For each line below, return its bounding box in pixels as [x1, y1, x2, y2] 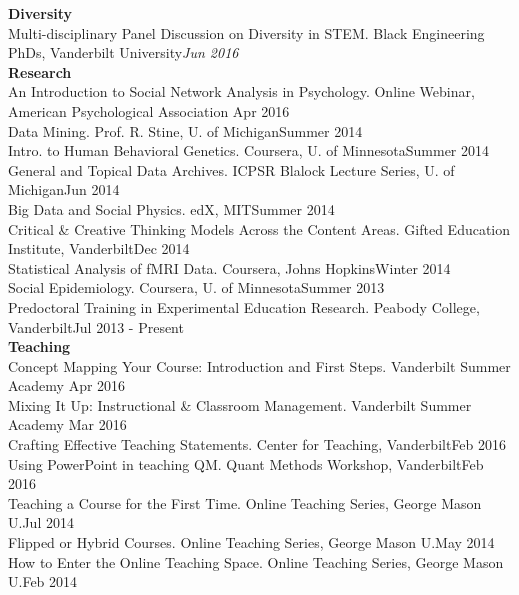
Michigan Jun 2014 [8, 179, 120, 200]
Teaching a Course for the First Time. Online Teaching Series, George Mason [8, 492, 482, 513]
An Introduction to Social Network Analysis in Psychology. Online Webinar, [8, 81, 475, 102]
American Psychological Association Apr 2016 [8, 100, 290, 121]
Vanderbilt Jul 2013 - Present [8, 316, 184, 337]
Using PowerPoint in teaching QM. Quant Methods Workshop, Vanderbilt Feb [8, 453, 484, 474]
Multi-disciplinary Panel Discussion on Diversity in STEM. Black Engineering [8, 22, 485, 43]
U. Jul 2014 [8, 512, 74, 533]
